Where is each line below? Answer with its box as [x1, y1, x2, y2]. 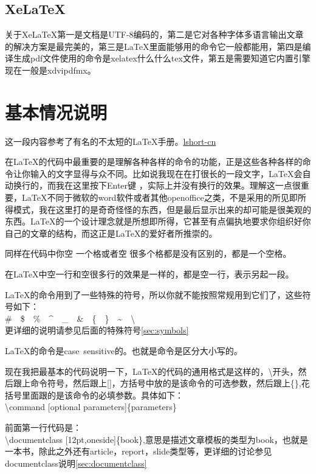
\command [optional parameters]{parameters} [5, 400, 177, 413]
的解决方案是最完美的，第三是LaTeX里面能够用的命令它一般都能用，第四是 [5, 40, 303, 52]
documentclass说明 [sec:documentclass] [5, 456, 147, 469]
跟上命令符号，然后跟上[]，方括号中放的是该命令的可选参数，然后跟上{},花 [13, 377, 310, 389]
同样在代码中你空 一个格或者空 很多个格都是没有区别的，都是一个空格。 [5, 247, 292, 260]
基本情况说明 [5, 99, 108, 124]
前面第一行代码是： [5, 420, 81, 433]
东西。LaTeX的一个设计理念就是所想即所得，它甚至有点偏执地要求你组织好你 [5, 215, 311, 228]
